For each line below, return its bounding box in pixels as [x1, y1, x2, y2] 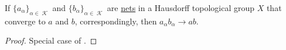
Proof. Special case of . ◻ [5, 34, 97, 47]
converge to [5, 15, 46, 27]
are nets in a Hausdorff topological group [107, 2, 254, 13]
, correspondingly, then [74, 15, 157, 27]
